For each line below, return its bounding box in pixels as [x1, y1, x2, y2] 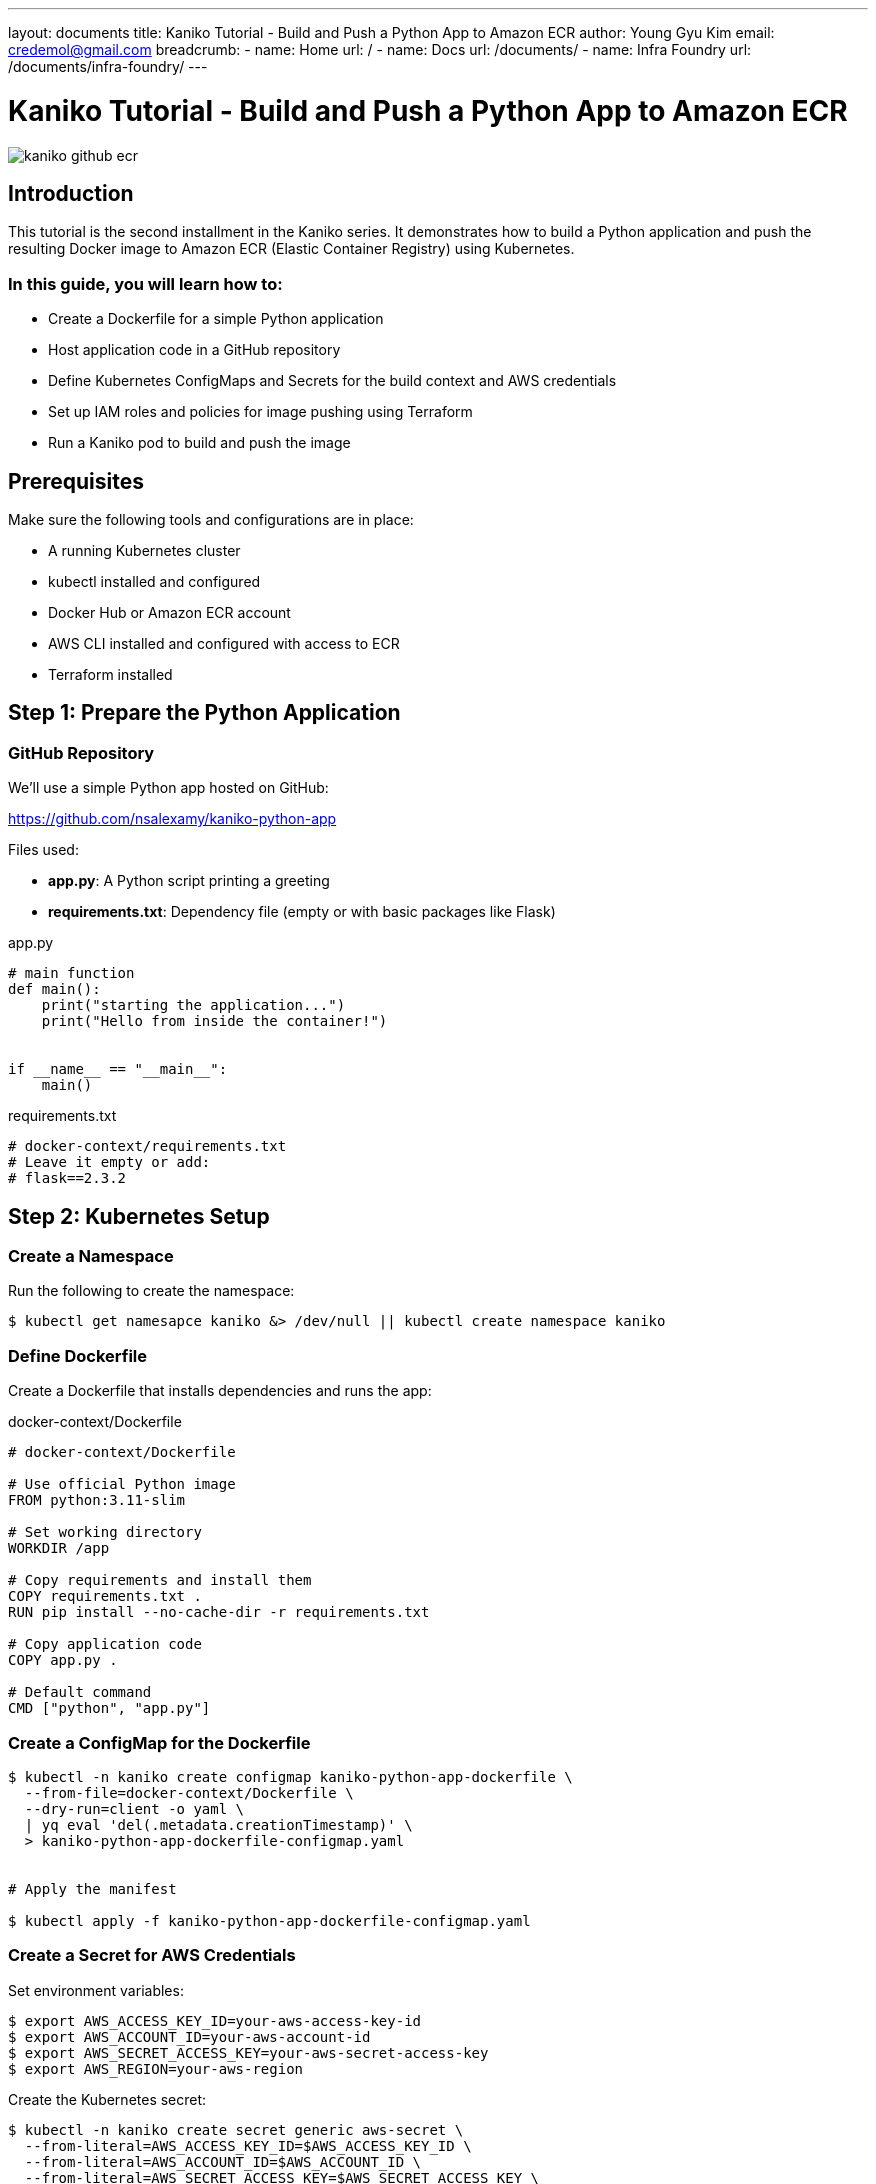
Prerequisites [8, 468, 144, 494]
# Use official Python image [8, 1476, 236, 1493]
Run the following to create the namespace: [8, 1282, 295, 1300]
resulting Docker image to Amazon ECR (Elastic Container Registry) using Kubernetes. [8, 240, 575, 258]
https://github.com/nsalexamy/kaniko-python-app [8, 810, 337, 828]
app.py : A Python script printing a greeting [48, 872, 330, 890]
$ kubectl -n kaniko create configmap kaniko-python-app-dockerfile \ [8, 1768, 573, 1785]
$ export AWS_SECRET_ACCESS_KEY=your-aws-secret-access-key [8, 2044, 489, 2061]
